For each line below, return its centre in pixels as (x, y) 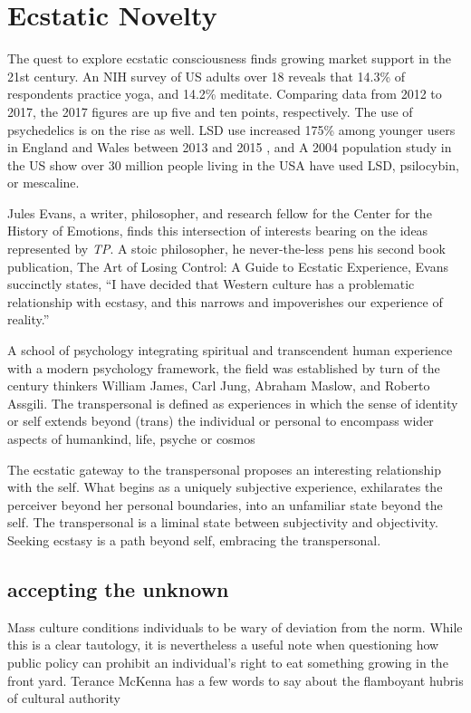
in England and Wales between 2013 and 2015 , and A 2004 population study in (230, 147)
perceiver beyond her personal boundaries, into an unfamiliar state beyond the (225, 504)
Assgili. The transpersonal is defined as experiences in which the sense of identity (233, 403)
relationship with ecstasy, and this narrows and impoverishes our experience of (225, 301)
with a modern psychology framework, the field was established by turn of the (224, 367)
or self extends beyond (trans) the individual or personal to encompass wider (221, 421)
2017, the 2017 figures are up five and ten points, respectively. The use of (210, 111)
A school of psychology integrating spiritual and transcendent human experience (230, 350)
